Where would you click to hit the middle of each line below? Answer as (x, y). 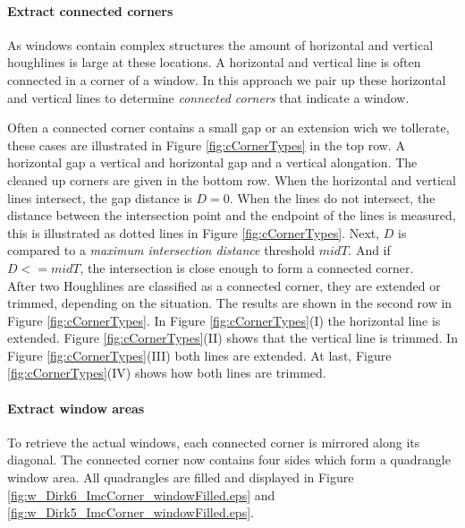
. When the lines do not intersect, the (332, 197)
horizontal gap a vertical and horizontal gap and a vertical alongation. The (212, 162)
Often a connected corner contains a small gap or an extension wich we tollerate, (228, 128)
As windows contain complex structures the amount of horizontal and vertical (220, 44)
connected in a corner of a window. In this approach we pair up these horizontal (227, 79)
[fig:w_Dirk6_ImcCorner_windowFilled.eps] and (141, 494)
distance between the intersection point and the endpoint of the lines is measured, (232, 215)
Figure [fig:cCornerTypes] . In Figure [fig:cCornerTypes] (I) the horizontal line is (224, 320)
